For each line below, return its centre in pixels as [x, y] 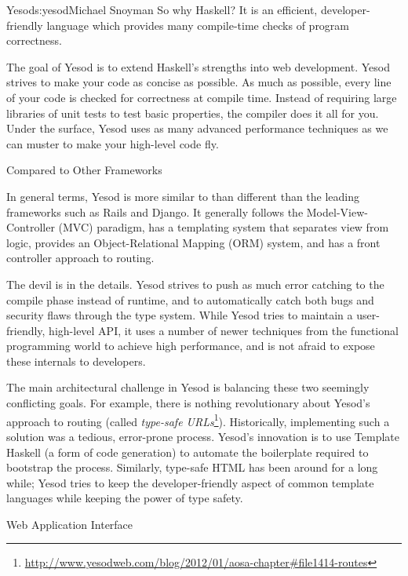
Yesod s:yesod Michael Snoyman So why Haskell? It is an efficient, [162, 9]
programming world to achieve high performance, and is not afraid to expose [191, 346]
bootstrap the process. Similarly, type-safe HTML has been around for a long [192, 467]
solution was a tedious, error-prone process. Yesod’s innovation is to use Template [203, 436]
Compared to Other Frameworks [84, 170]
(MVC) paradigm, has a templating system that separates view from [224, 227]
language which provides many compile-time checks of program [198, 25]
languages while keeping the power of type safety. [125, 498]
